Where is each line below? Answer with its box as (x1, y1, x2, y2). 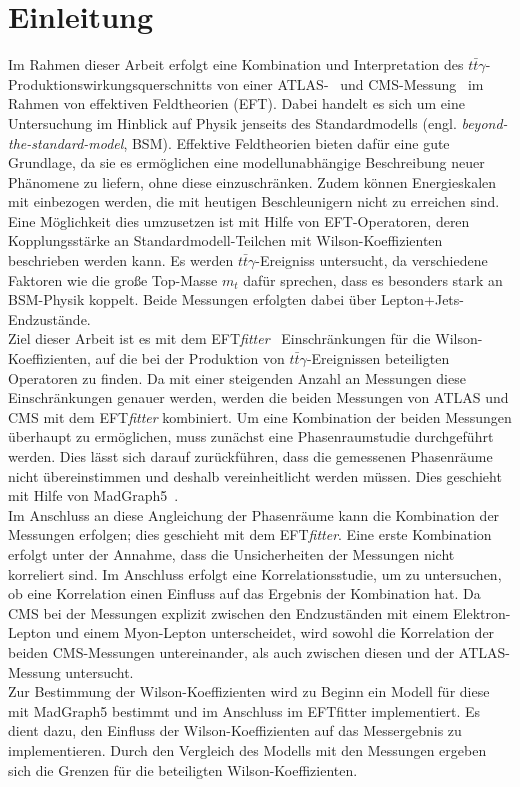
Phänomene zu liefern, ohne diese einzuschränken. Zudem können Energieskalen (8, 171, 497, 192)
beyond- (461, 112, 508, 133)
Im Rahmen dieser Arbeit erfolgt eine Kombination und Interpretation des (8, 54, 464, 75)
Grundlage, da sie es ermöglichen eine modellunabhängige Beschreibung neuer (8, 152, 485, 173)
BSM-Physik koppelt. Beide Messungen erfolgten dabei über (8, 289, 377, 310)
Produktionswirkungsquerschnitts (8, 73, 213, 94)
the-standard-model (8, 132, 124, 153)
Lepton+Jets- (381, 289, 464, 310)
